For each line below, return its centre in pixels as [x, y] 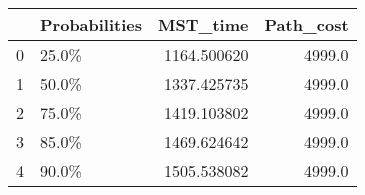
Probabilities [91, 24]
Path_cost [306, 24]
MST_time [203, 24]
